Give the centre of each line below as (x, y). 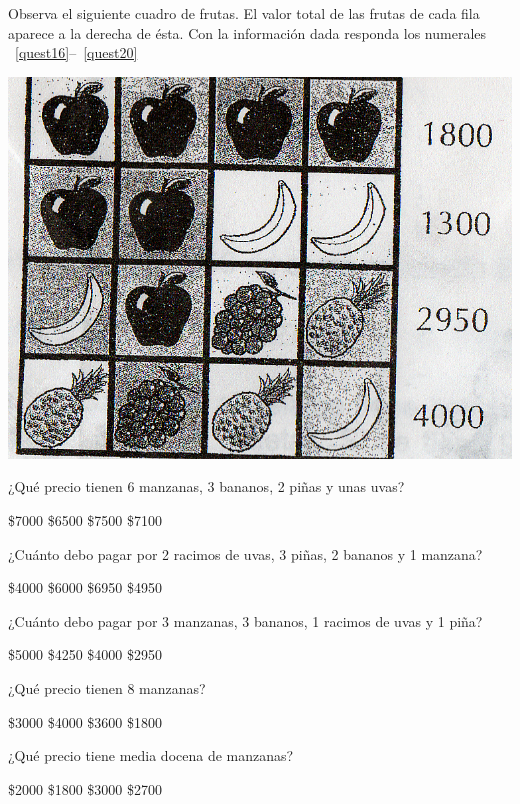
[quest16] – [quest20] (76, 52)
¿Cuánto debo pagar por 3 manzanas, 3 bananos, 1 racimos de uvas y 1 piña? (245, 620)
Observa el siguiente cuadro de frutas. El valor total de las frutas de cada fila (244, 13)
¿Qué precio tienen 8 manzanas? (107, 687)
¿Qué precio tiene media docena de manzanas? (151, 755)
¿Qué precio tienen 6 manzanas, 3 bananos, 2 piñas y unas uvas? (206, 486)
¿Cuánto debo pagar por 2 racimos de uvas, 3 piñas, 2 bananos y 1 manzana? (245, 553)
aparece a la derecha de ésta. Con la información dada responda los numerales (247, 32)
